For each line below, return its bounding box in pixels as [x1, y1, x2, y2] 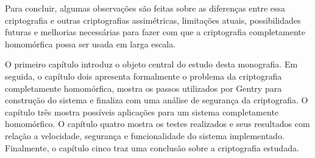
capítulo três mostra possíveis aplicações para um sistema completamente [5, 105, 279, 118]
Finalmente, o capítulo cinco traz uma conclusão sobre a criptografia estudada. [5, 141, 299, 154]
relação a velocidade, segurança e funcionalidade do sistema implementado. [5, 129, 285, 142]
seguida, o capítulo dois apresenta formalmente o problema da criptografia [5, 69, 282, 82]
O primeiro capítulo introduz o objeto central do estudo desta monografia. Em [5, 58, 298, 70]
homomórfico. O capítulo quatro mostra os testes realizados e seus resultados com [5, 117, 310, 130]
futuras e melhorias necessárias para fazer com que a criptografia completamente [5, 26, 305, 38]
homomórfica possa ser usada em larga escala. [5, 37, 176, 50]
